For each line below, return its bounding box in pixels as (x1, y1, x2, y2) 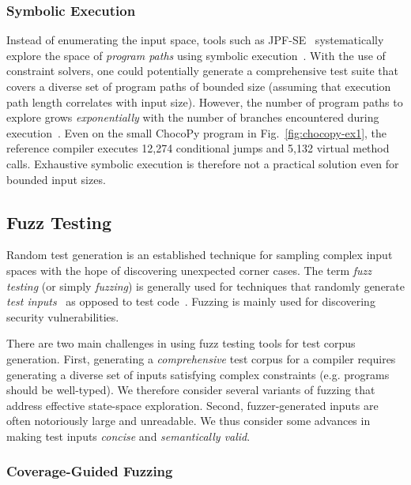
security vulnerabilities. (6, 308, 119, 325)
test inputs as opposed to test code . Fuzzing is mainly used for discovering (6, 293, 375, 310)
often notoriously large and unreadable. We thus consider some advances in (6, 412, 371, 429)
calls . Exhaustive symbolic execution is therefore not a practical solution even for (6, 155, 399, 171)
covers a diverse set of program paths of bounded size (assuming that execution (6, 78, 391, 94)
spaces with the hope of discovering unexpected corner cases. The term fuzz (6, 261, 372, 278)
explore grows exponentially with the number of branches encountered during (6, 109, 379, 126)
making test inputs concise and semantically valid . (6, 427, 251, 444)
